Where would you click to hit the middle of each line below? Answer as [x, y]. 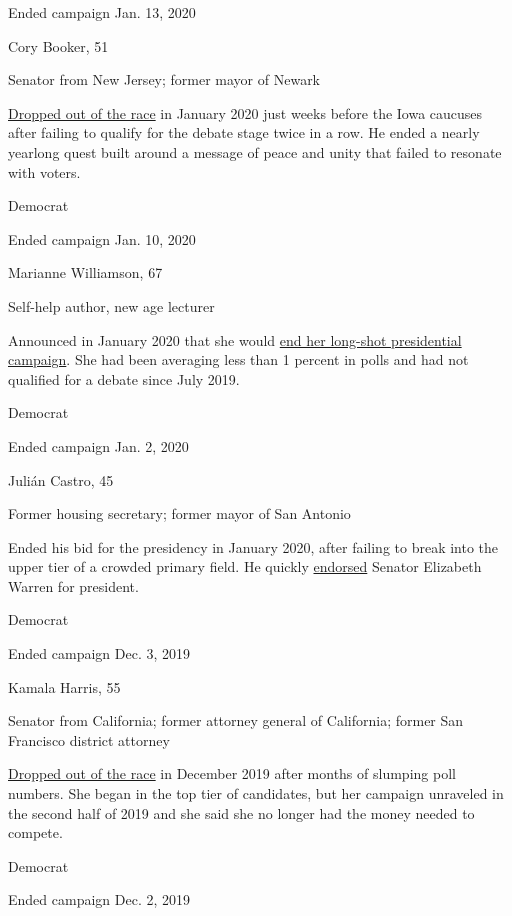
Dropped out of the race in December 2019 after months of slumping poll [232, 773]
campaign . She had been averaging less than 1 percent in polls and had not [238, 359]
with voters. [44, 171]
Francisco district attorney [89, 739]
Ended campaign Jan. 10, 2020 [102, 238]
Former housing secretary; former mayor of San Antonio [179, 513]
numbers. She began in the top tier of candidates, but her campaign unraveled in [256, 793]
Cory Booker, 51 [58, 45]
